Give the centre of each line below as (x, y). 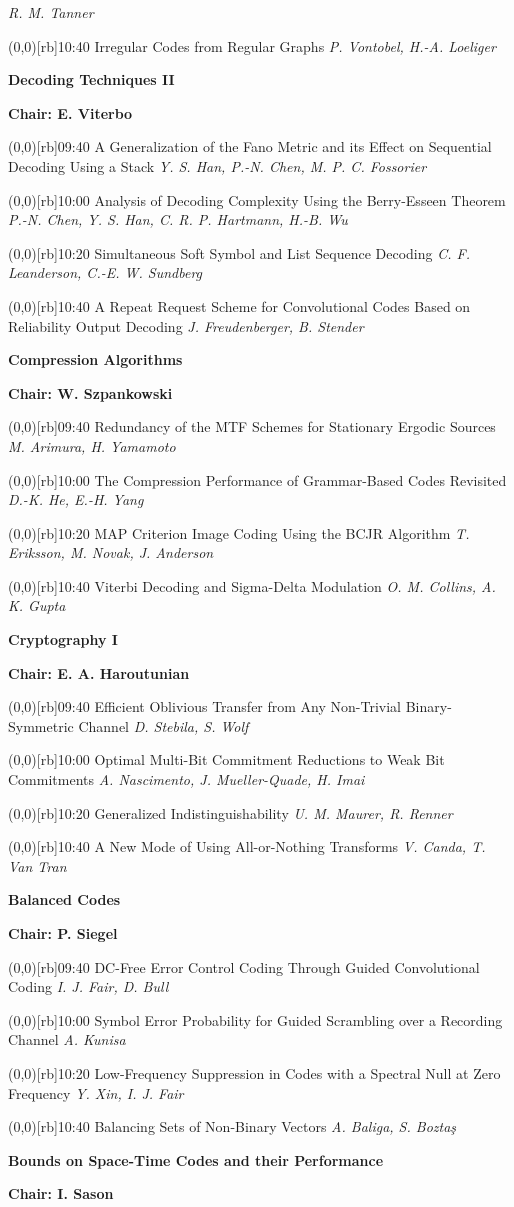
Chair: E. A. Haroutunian (99, 672)
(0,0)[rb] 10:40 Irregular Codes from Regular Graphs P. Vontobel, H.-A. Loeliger (252, 45)
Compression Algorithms (95, 359)
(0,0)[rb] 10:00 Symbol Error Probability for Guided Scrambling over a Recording (255, 1019)
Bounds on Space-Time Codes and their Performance (196, 1159)
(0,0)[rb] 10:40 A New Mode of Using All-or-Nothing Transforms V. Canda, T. (247, 846)
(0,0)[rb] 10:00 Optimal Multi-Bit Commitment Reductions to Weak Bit (226, 759)
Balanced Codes (64, 899)
